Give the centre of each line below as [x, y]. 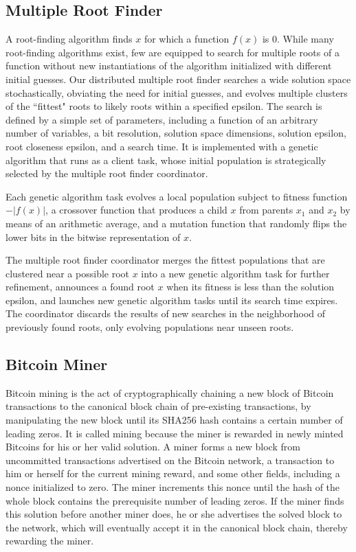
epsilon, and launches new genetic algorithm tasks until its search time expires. [172, 300]
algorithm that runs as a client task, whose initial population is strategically [166, 160]
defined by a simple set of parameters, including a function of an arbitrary [162, 119]
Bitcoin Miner [57, 364]
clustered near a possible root [68, 273]
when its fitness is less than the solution [251, 287]
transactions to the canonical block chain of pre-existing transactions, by [158, 406]
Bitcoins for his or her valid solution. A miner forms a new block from [153, 447]
